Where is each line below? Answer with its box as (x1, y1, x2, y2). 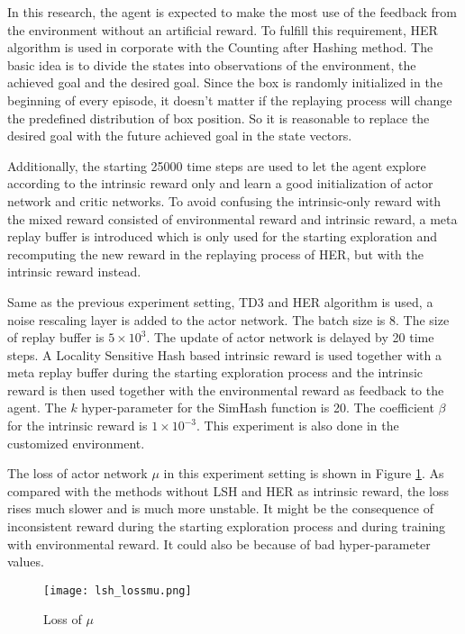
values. (7, 552, 44, 571)
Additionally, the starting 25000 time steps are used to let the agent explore (7, 156, 426, 175)
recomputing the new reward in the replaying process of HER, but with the (7, 244, 424, 263)
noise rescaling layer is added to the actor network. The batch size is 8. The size (7, 310, 450, 329)
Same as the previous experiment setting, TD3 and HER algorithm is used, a (7, 292, 433, 311)
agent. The (7, 398, 67, 417)
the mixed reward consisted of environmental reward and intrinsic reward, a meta (7, 209, 458, 228)
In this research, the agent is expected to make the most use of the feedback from (7, 3, 457, 21)
